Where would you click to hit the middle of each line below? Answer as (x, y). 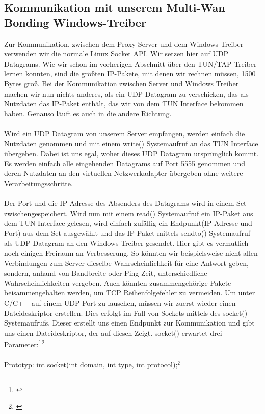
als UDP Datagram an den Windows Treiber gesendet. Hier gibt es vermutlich (126, 243)
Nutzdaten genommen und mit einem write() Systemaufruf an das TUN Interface (131, 143)
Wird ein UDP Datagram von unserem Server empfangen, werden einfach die (125, 133)
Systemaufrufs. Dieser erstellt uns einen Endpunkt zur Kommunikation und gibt (129, 323)
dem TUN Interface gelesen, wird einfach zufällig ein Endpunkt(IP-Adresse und (128, 223)
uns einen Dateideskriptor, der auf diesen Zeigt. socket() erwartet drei (113, 332)
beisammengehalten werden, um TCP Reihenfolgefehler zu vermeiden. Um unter (130, 293)
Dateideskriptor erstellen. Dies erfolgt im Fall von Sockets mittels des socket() (126, 313)
